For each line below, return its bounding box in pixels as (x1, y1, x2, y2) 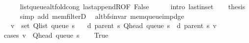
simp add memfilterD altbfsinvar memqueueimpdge (20, 11, 184, 21)
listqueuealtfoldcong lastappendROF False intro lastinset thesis (20, 1, 246, 11)
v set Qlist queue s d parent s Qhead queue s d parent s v (10, 20, 217, 30)
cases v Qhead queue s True (3, 29, 109, 40)
